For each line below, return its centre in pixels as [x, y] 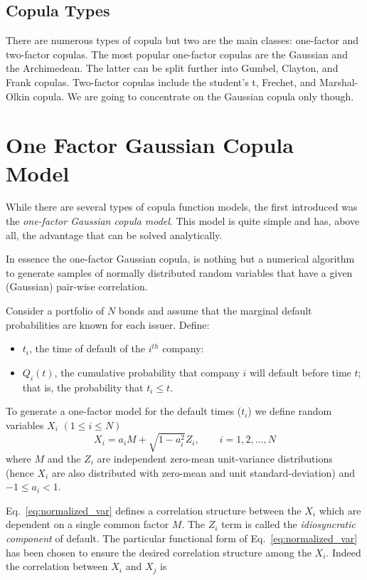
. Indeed [344, 552]
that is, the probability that [83, 387]
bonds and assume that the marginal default [215, 311]
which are [340, 510]
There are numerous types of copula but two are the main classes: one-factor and [182, 40]
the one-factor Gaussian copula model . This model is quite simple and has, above [183, 221]
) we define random [290, 411]
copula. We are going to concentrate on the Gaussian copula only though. [193, 96]
